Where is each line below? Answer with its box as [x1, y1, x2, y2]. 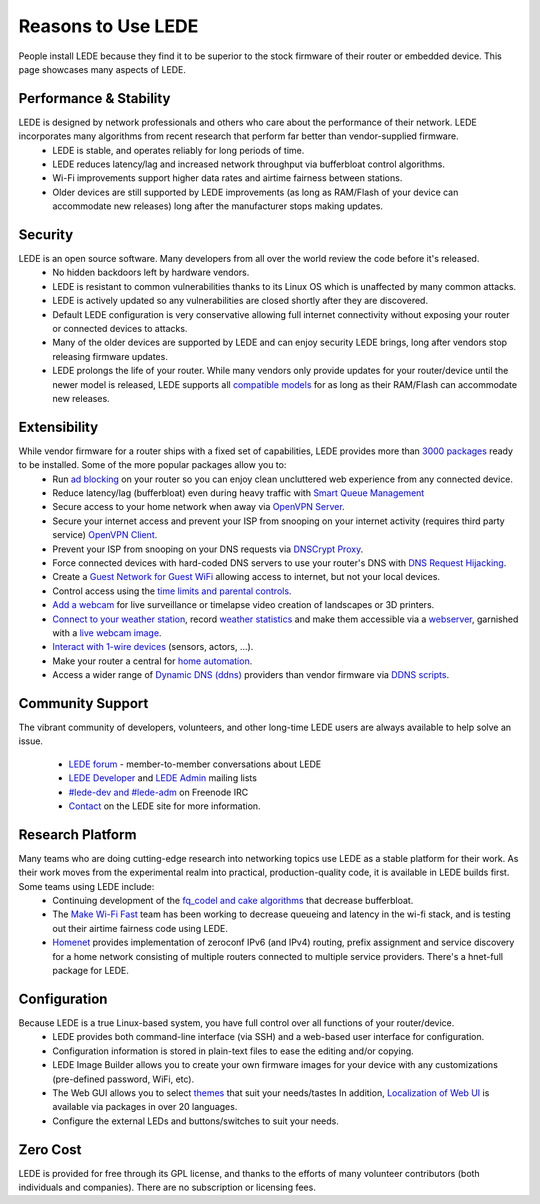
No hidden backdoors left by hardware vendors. [52, 266, 250, 279]
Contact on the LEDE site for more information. [68, 800, 261, 812]
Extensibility [18, 418, 99, 435]
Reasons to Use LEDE [18, 15, 199, 37]
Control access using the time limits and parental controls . [52, 585, 292, 597]
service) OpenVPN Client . [52, 529, 158, 541]
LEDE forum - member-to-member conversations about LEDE [68, 758, 322, 770]
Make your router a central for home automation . [52, 655, 253, 667]
